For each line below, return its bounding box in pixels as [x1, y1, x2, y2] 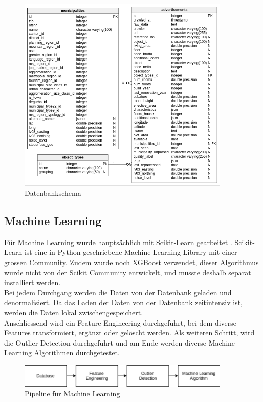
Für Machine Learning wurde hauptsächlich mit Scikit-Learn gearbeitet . [4, 236, 232, 247]
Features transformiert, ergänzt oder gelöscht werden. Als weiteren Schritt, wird [4, 327, 255, 338]
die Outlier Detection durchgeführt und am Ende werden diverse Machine [4, 337, 235, 348]
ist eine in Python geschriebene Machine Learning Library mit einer [24, 247, 237, 257]
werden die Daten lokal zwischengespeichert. [4, 307, 143, 317]
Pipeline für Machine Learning [25, 388, 120, 399]
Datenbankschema [25, 188, 81, 198]
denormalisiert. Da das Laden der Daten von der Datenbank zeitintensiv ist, [4, 297, 243, 308]
